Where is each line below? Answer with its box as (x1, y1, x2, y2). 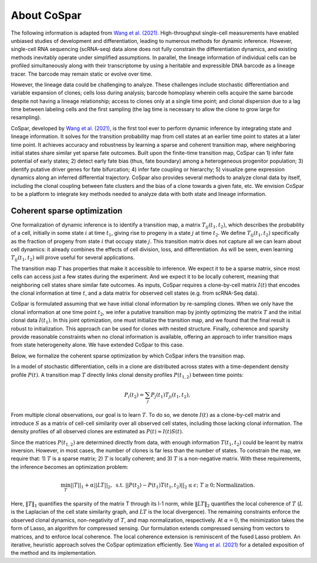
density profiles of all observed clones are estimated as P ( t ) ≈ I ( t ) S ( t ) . (11, 428, 184, 435)
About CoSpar (11, 9, 82, 22)
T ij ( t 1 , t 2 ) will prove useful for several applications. (11, 254, 135, 262)
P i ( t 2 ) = (124, 391, 144, 399)
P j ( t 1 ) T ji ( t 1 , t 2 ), (150, 391, 191, 399)
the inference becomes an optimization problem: (11, 463, 129, 470)
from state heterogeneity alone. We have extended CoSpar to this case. (11, 341, 184, 349)
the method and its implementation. (11, 549, 97, 557)
